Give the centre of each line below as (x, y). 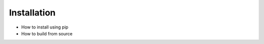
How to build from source (47, 33)
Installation (32, 13)
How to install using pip (45, 27)
